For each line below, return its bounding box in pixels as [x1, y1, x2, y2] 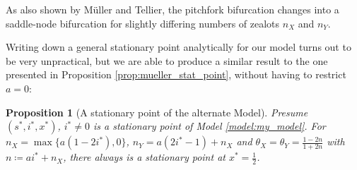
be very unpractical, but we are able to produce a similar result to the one [6, 53, 328, 68]
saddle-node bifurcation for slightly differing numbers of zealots [6, 16, 280, 30]
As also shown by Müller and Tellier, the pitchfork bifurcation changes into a [6, 2, 339, 16]
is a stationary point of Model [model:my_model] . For [93, 119, 326, 133]
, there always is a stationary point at [63, 150, 226, 164]
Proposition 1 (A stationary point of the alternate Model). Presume [6, 104, 308, 119]
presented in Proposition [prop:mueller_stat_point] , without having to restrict [6, 67, 346, 82]
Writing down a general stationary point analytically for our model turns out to [6, 40, 351, 54]
